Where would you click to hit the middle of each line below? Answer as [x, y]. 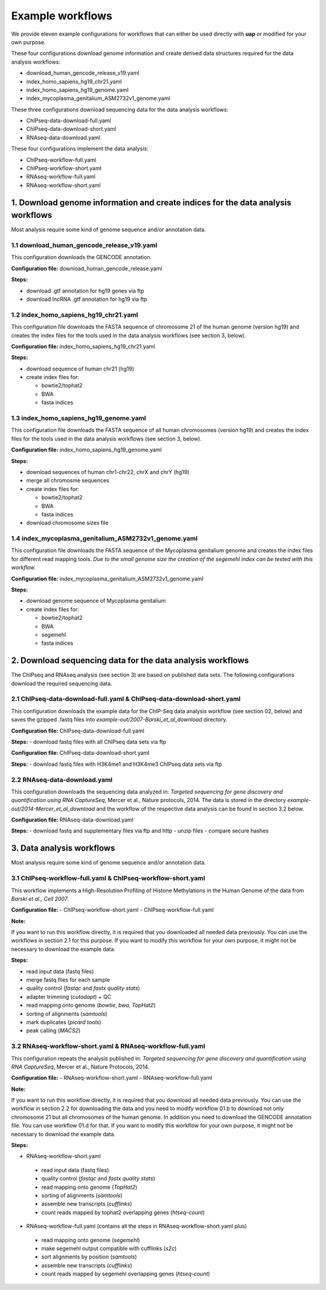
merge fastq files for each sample [68, 980]
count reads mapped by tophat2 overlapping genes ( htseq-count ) [123, 1212]
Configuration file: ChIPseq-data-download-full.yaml [78, 731]
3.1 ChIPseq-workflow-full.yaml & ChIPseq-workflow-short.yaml [108, 878]
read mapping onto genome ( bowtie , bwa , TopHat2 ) [91, 1005]
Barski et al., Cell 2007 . [40, 898]
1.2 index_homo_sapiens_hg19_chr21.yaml [75, 315]
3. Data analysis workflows [63, 848]
